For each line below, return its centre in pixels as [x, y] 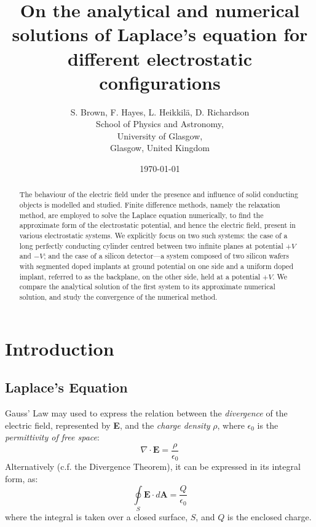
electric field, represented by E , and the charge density [108, 425]
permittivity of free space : [52, 437]
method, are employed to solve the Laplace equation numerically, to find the [141, 215]
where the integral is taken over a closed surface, [97, 516]
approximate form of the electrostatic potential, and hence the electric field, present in [157, 225]
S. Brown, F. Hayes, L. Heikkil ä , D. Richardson [160, 111]
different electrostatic [160, 58]
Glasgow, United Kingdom [160, 148]
